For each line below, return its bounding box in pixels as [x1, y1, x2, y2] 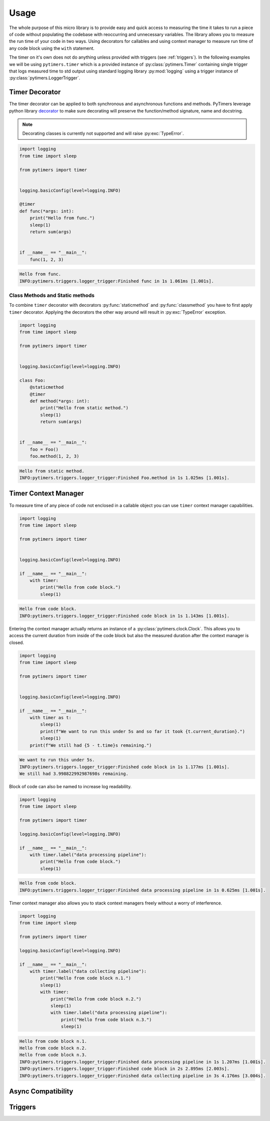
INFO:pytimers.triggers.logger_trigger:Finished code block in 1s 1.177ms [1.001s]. [19, 764, 230, 769]
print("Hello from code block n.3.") [60, 1016, 152, 1022]
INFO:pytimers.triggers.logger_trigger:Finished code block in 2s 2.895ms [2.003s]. [19, 1066, 230, 1072]
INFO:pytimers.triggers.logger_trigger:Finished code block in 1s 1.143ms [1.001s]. [19, 613, 230, 618]
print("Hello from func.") [30, 215, 95, 221]
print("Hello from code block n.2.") [50, 996, 142, 1002]
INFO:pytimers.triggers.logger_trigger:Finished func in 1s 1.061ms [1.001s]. [19, 278, 214, 284]
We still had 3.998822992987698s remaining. [19, 771, 129, 776]
